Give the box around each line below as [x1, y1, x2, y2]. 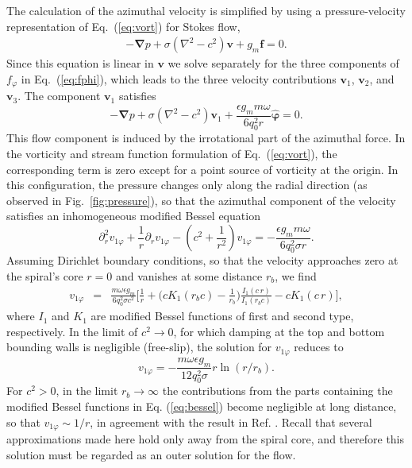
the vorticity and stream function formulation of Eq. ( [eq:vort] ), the [6, 145, 337, 162]
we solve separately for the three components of [167, 55, 399, 72]
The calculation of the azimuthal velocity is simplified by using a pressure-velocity [6, 2, 406, 18]
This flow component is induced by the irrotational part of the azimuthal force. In [6, 130, 406, 146]
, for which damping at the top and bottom [173, 323, 385, 339]
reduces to [294, 338, 344, 355]
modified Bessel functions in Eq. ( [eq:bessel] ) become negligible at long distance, [6, 397, 397, 414]
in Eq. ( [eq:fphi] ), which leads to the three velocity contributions [21, 70, 337, 87]
